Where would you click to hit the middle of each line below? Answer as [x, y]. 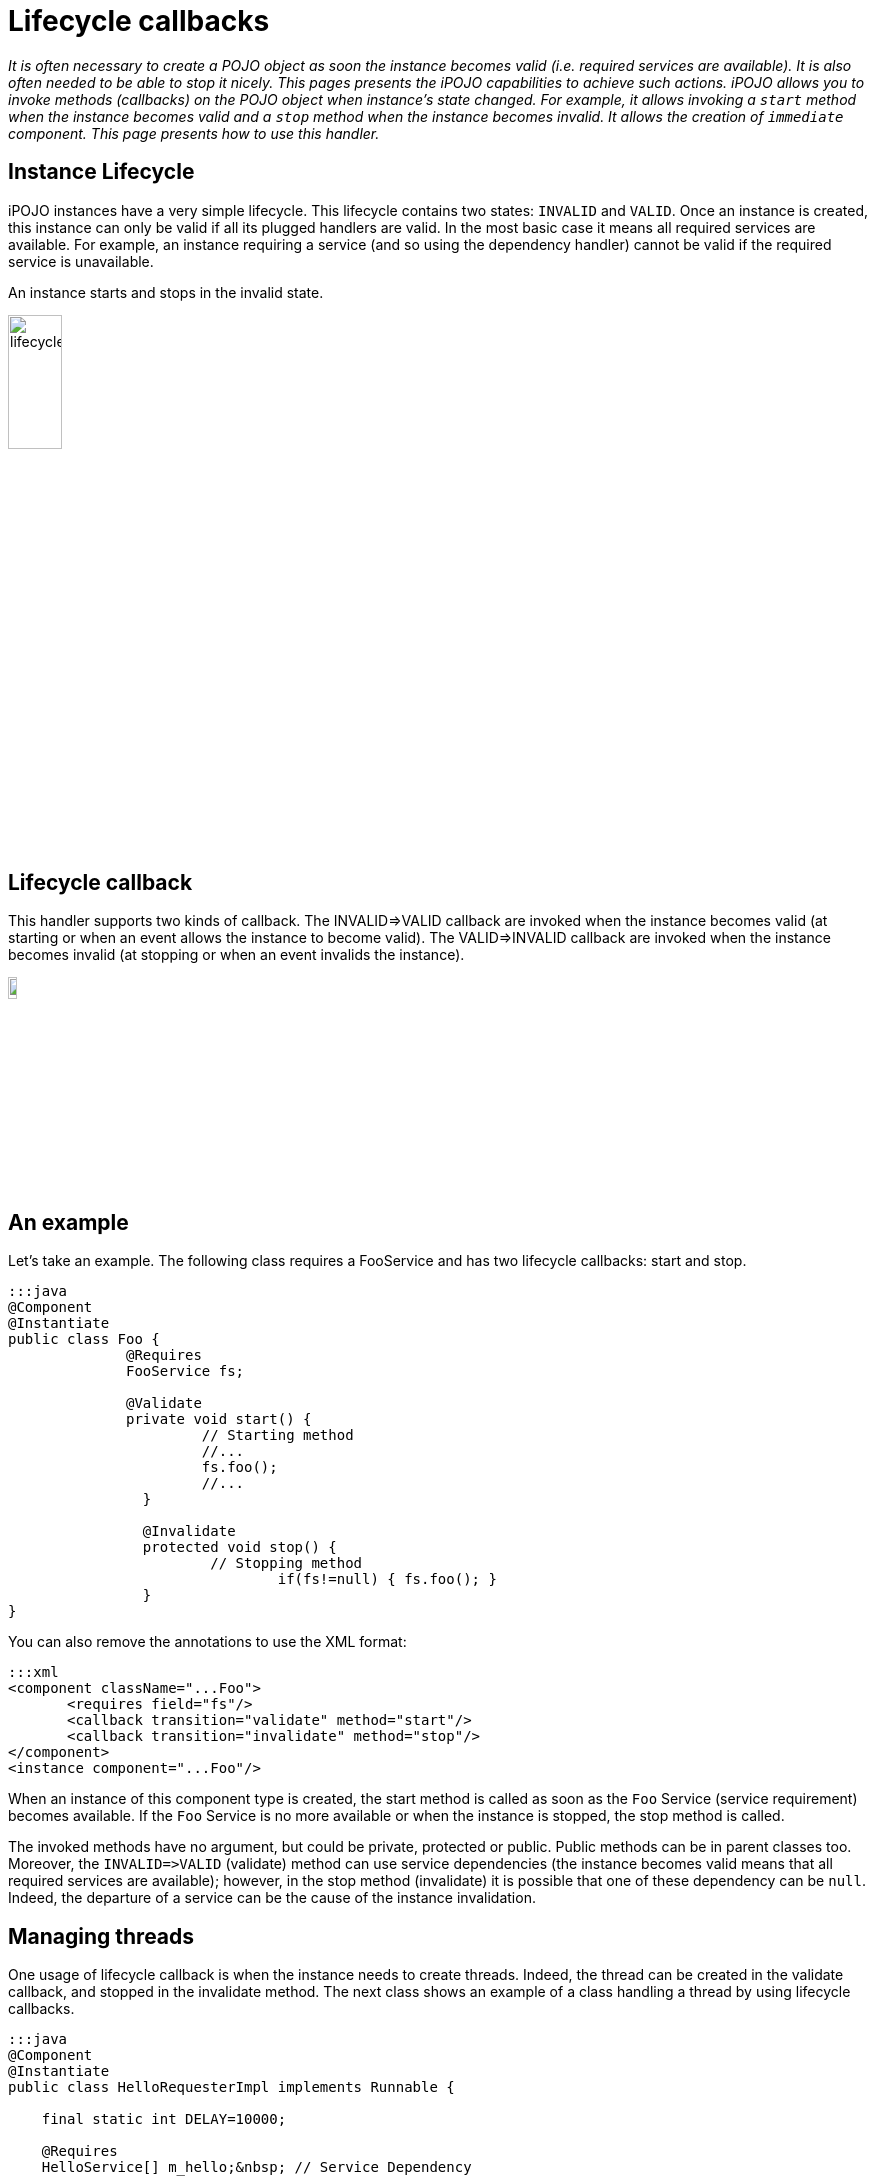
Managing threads [101, 1936]
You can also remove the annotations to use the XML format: [207, 1642]
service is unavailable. [81, 261]
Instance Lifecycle [101, 172]
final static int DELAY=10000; [164, 2119]
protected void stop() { [239, 1547]
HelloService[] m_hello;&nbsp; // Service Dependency [256, 2167]
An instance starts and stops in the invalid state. [166, 292]
